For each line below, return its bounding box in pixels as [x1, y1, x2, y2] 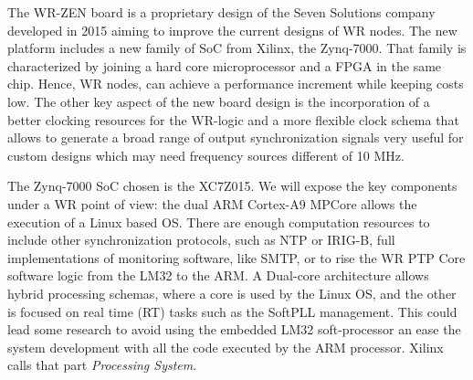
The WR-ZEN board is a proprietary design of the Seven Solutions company [7, 3, 436, 21]
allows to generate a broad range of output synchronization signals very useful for [7, 128, 464, 147]
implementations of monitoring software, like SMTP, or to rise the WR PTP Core [7, 248, 466, 267]
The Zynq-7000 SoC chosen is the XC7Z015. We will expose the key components [7, 176, 457, 195]
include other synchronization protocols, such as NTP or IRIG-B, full [7, 230, 395, 249]
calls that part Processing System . [7, 355, 197, 375]
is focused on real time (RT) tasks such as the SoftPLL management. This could [7, 301, 457, 321]
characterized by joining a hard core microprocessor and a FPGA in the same [7, 56, 442, 75]
